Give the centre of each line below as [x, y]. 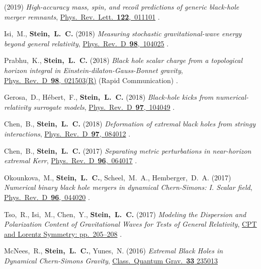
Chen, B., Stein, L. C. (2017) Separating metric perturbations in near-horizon [128, 150]
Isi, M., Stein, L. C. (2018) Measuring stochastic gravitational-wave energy [123, 33]
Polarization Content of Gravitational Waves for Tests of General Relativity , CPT [130, 224]
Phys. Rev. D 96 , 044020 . [47, 197]
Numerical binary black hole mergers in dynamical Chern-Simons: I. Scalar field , [128, 187]
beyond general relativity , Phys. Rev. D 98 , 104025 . [86, 43]
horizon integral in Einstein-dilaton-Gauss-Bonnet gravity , [94, 70]
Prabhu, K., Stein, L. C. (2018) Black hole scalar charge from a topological [123, 60]
